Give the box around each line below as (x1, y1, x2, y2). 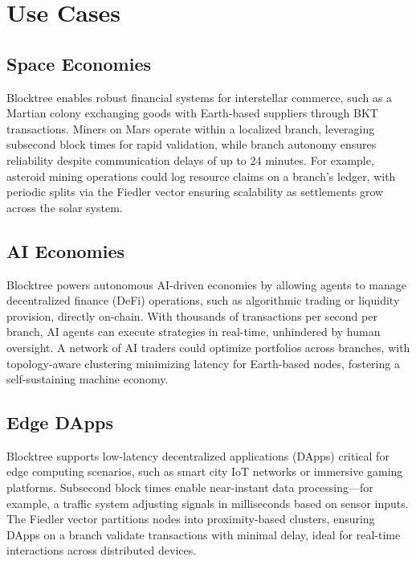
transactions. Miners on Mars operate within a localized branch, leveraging (6, 120, 375, 137)
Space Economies (6, 51, 152, 76)
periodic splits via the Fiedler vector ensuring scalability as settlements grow (6, 183, 384, 200)
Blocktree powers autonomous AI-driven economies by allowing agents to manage (6, 276, 406, 293)
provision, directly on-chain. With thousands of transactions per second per (6, 307, 377, 324)
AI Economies (6, 238, 125, 263)
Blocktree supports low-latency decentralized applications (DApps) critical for (6, 447, 389, 464)
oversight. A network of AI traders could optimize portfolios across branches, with (6, 338, 410, 355)
